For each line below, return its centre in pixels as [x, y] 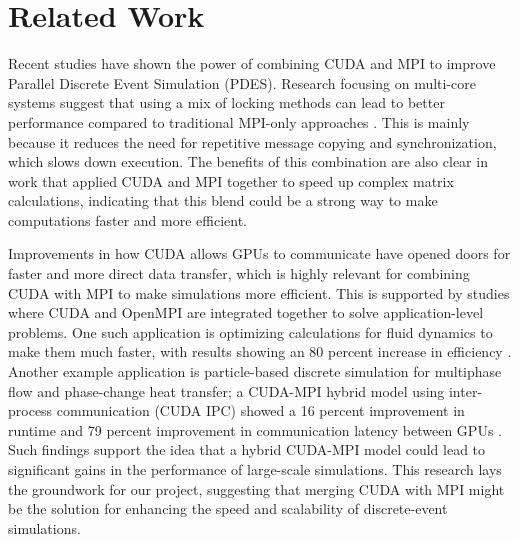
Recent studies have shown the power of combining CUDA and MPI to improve [252, 63]
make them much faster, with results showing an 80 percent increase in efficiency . [260, 351]
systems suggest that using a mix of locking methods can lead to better [226, 102]
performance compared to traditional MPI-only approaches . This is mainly [239, 121]
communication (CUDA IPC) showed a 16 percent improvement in [260, 410]
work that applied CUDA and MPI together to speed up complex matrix [231, 180]
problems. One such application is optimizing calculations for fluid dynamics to [250, 331]
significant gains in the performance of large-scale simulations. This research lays [255, 469]
